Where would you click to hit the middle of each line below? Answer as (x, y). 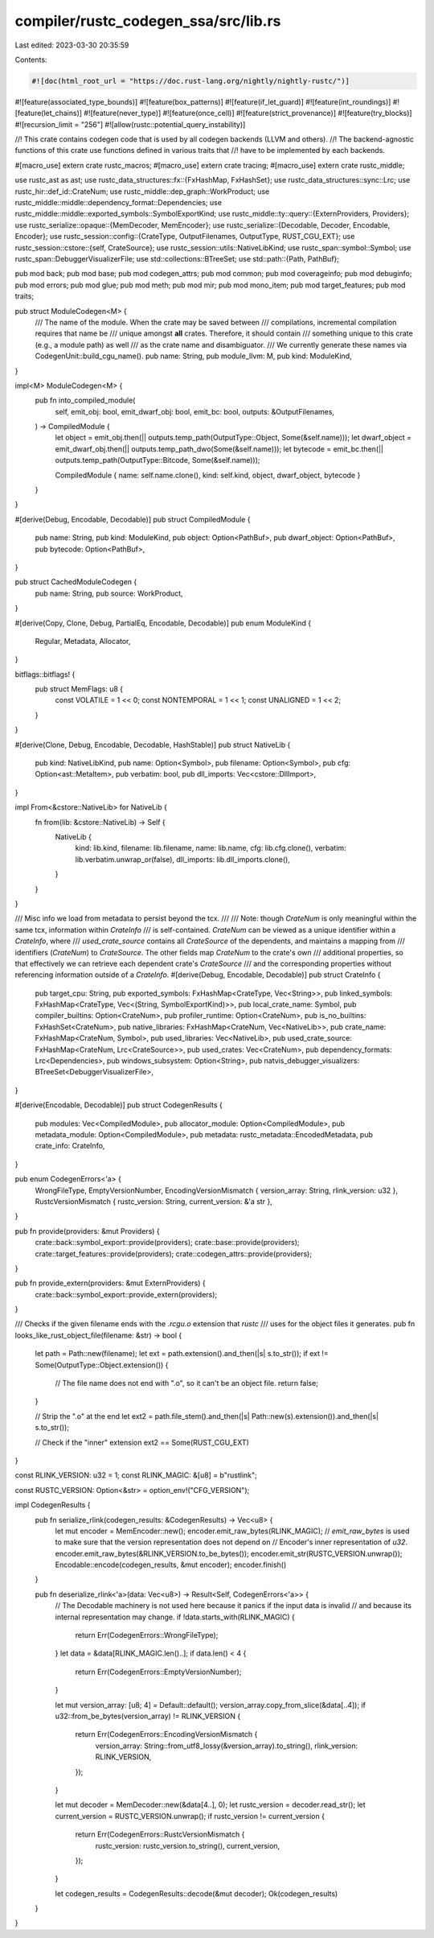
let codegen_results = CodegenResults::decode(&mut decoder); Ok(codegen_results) (197, 1893)
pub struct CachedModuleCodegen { (76, 582)
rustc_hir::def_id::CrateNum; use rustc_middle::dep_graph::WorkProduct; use (142, 191)
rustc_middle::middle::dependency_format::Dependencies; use (119, 203)
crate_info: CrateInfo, (70, 1146)
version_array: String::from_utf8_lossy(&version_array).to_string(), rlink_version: (227, 1746)
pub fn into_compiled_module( (85, 400)
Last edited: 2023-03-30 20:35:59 (72, 45)
